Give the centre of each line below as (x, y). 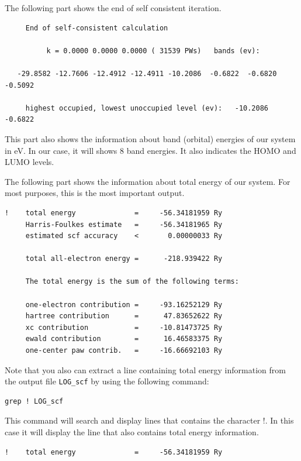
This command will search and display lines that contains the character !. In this (149, 420)
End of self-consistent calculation (97, 28)
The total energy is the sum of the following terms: (132, 282)
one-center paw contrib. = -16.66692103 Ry (124, 351)
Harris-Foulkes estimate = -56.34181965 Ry (124, 224)
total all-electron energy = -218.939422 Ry (124, 259)
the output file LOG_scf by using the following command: (107, 381)
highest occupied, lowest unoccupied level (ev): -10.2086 (147, 108)
